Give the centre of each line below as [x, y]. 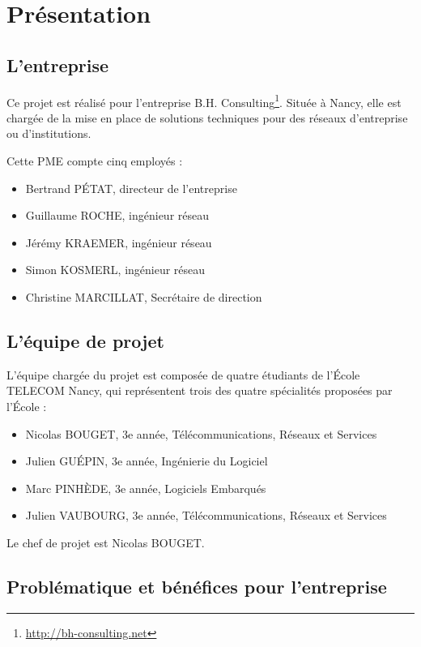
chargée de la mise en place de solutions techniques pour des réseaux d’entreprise [207, 117]
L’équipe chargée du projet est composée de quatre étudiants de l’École [183, 374]
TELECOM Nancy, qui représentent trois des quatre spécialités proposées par [200, 390]
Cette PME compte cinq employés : [95, 161]
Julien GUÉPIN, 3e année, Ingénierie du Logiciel [147, 461]
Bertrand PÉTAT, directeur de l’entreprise [131, 188]
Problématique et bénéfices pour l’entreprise [197, 586]
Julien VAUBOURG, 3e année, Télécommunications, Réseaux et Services [206, 515]
